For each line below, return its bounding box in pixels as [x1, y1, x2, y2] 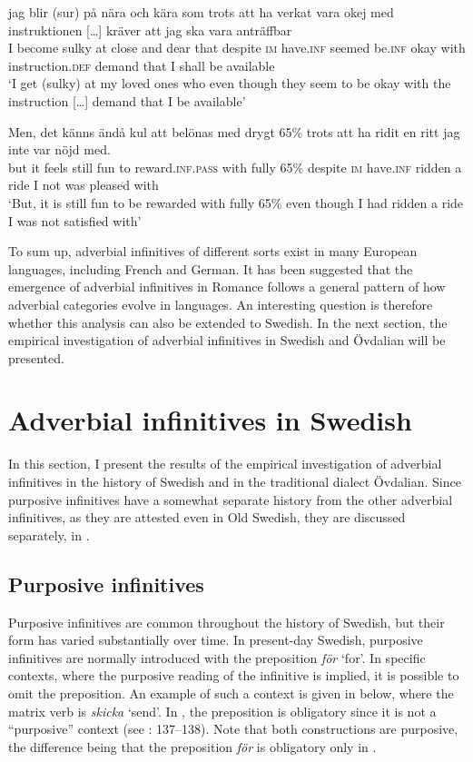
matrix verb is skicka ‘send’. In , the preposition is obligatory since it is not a [8, 701, 437, 720]
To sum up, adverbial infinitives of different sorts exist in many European [8, 242, 418, 261]
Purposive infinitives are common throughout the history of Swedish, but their [8, 612, 445, 631]
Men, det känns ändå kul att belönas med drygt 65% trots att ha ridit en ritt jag [8, 122, 460, 141]
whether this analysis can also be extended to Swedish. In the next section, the [8, 312, 448, 332]
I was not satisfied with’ [8, 211, 142, 230]
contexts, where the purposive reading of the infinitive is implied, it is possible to [8, 666, 459, 685]
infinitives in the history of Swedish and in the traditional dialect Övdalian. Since [8, 472, 461, 490]
